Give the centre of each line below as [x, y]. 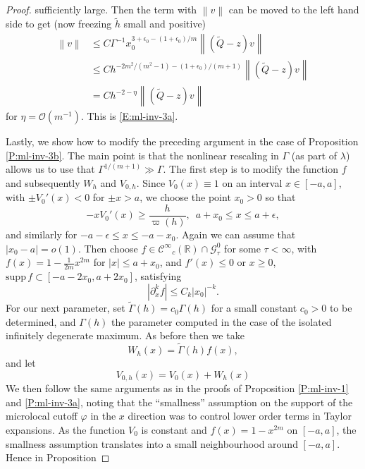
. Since [151, 182]
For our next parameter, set [66, 308]
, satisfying [158, 276]
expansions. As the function [66, 429]
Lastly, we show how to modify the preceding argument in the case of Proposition [182, 141]
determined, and [41, 321]
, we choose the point [185, 197]
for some [242, 248]
